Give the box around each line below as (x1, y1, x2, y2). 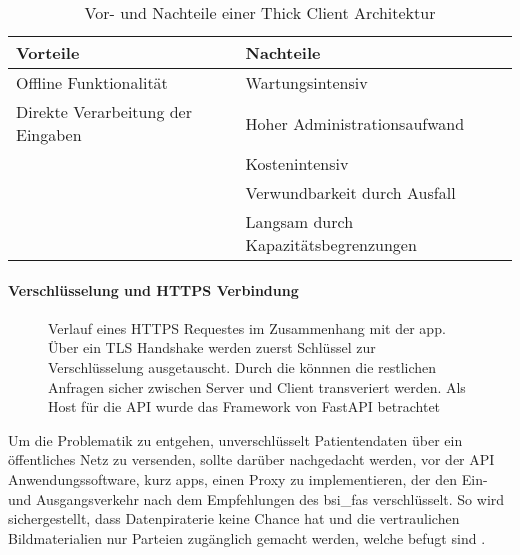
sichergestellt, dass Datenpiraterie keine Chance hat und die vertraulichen (8, 508, 460, 529)
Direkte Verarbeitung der (16, 100, 192, 123)
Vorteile (16, 41, 80, 64)
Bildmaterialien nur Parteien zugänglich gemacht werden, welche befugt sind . (8, 527, 486, 548)
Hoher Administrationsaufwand (245, 111, 465, 135)
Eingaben (16, 123, 82, 146)
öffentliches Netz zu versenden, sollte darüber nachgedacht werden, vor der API (8, 449, 495, 470)
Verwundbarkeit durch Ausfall (245, 181, 456, 204)
